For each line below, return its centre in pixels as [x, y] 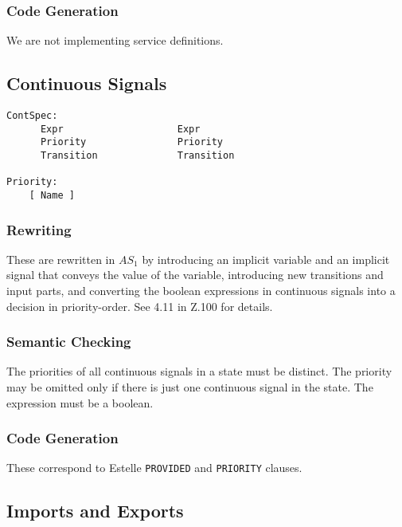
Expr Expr [120, 129]
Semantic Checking [69, 342]
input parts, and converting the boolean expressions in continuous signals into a [201, 291]
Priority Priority [132, 142]
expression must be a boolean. [80, 402]
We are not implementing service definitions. [115, 40]
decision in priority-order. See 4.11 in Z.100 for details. [140, 306]
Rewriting [39, 229]
